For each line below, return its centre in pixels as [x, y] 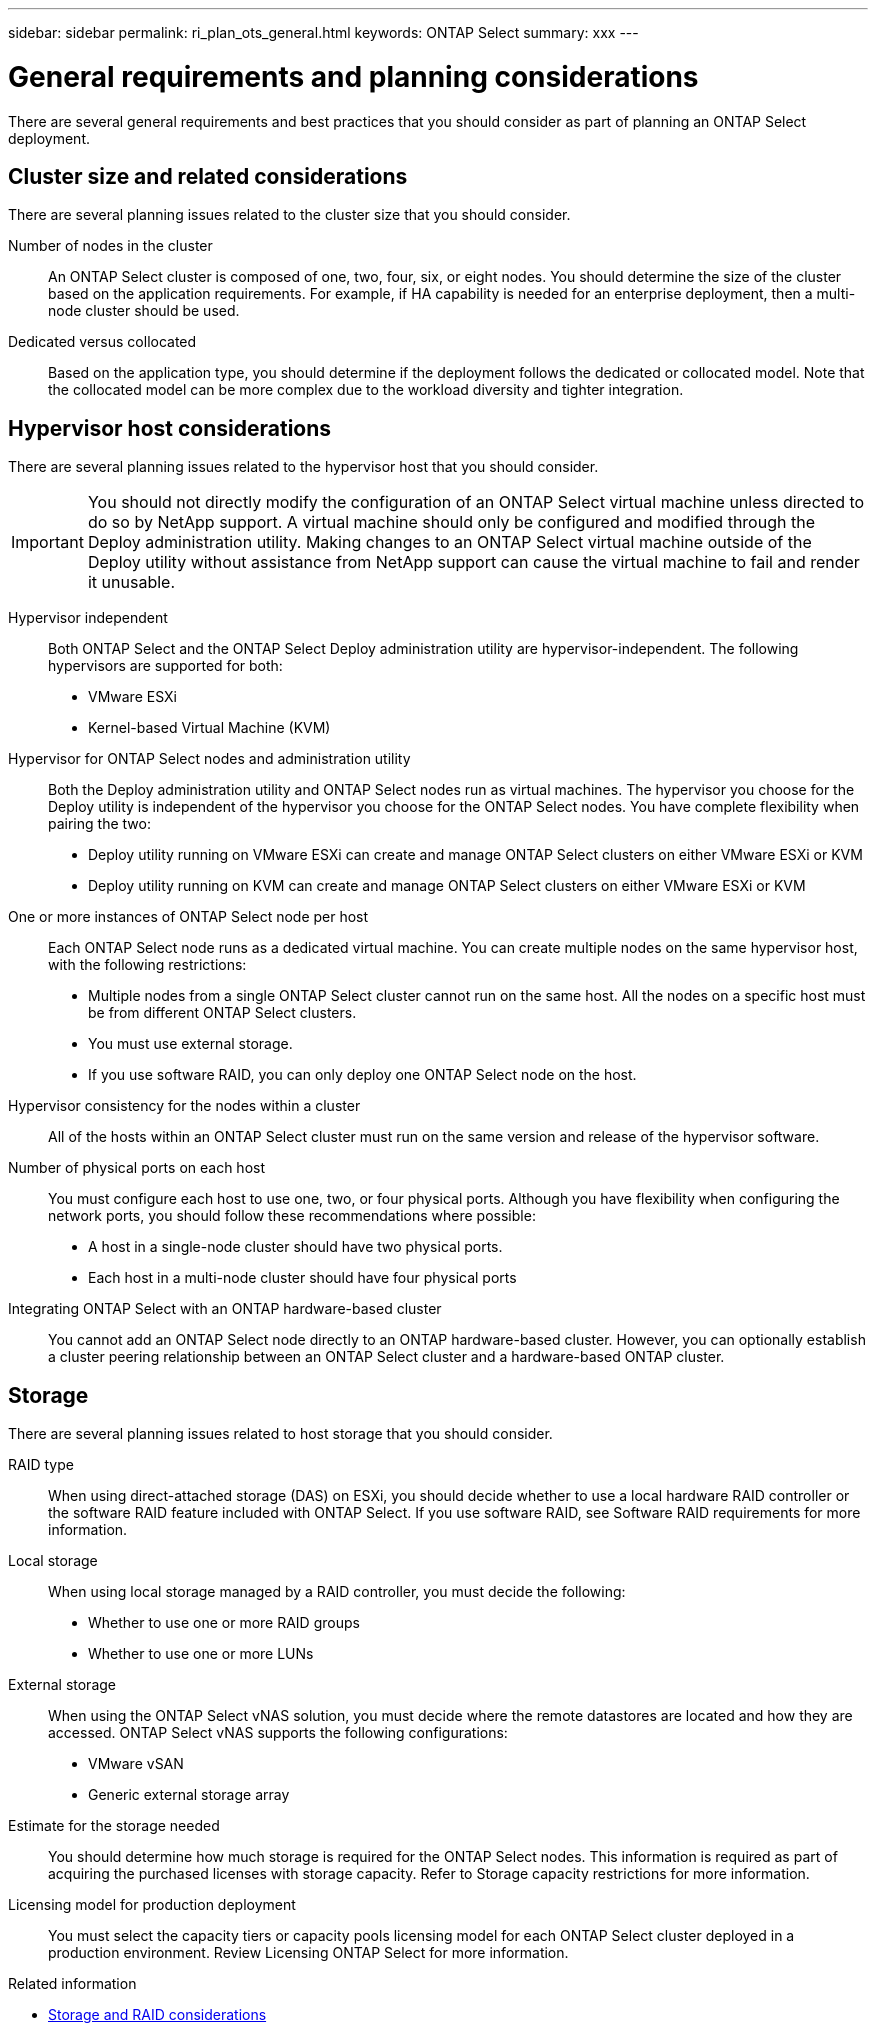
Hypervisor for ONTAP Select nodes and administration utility [209, 759]
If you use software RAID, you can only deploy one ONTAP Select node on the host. [362, 1075]
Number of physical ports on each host [137, 1168]
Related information [72, 1984]
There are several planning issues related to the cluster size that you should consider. [289, 215]
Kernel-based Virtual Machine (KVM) [209, 728]
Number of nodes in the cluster [110, 246]
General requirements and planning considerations [353, 76]
